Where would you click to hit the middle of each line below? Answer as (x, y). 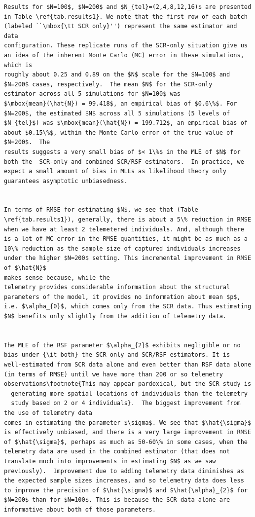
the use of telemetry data (48, 413)
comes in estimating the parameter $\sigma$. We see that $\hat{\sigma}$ (128, 423)
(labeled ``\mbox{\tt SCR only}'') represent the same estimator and (121, 26)
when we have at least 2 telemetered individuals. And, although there (124, 229)
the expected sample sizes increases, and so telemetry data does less (124, 481)
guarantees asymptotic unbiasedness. (66, 181)
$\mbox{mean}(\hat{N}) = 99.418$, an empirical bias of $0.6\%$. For (121, 103)
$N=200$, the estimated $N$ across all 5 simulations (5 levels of (117, 113)
